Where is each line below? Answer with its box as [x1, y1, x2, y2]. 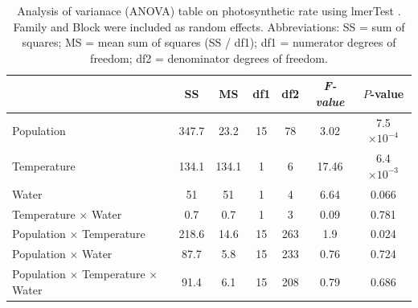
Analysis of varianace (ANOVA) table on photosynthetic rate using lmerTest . [17, 2, 401, 18]
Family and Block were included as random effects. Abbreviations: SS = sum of [13, 18, 405, 35]
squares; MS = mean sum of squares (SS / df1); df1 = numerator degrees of [22, 34, 396, 51]
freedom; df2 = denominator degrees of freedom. [90, 49, 328, 66]
